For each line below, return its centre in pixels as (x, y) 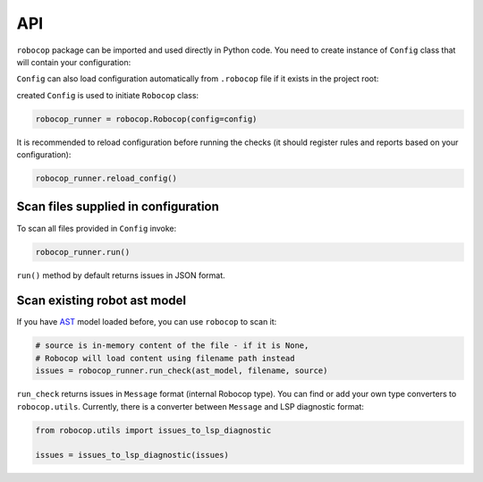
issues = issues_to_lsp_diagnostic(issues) (132, 455)
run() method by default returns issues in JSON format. (121, 275)
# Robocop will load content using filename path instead (165, 358)
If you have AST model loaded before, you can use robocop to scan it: (147, 322)
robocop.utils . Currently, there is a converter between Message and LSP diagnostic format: (190, 406)
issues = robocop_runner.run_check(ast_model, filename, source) (182, 371)
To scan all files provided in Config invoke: (97, 228)
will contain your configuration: (74, 62)
